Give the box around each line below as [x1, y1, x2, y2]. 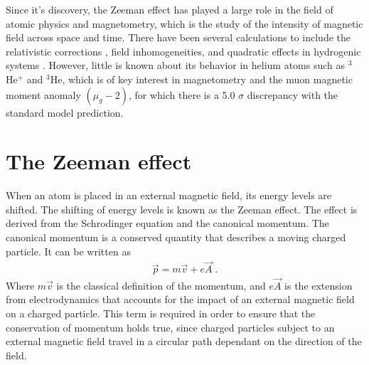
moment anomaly [6, 87, 81, 102]
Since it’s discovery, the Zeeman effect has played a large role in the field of [6, 2, 333, 16]
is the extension [284, 277, 353, 292]
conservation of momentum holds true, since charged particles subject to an [6, 319, 335, 334]
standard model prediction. [6, 105, 124, 120]
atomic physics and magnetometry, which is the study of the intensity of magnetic [6, 16, 363, 31]
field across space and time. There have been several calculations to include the [6, 30, 351, 45]
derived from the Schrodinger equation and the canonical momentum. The [6, 216, 329, 231]
